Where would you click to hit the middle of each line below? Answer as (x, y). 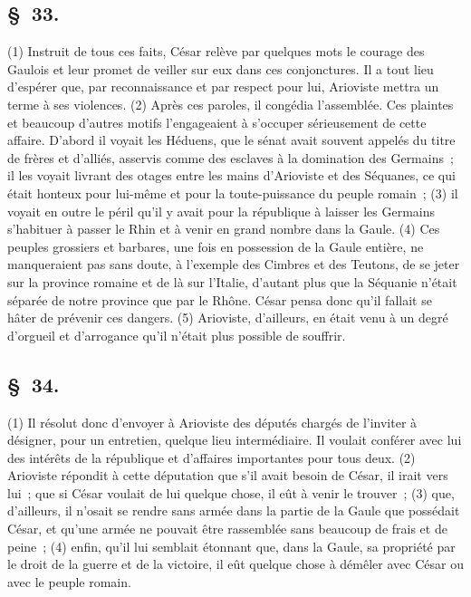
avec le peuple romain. (69, 581)
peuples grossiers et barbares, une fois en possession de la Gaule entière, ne (216, 246)
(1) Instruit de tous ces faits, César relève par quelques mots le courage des (216, 51)
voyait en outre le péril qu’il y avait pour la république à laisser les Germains (221, 211)
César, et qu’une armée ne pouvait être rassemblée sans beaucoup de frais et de (227, 529)
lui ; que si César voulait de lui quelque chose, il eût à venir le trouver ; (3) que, (231, 492)
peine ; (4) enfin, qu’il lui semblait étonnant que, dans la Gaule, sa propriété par (231, 546)
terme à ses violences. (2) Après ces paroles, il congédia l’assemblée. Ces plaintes (231, 104)
